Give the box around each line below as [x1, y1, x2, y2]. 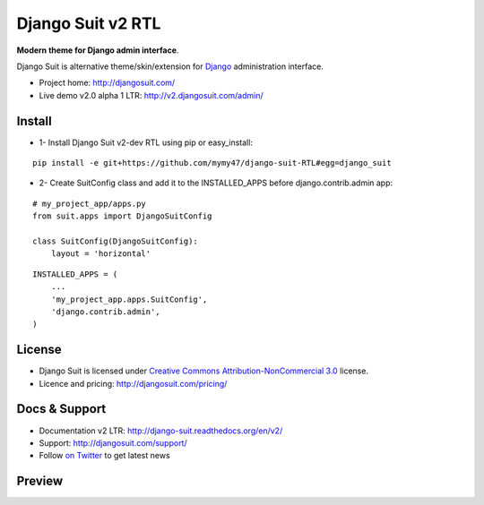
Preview [16, 474, 64, 489]
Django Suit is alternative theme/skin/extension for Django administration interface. [16, 61, 324, 72]
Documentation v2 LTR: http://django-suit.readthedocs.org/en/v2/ [39, 425, 283, 436]
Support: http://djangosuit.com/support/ [39, 437, 187, 448]
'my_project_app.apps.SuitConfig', [50, 294, 208, 304]
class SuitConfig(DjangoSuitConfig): [32, 235, 199, 246]
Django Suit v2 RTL [16, 13, 161, 33]
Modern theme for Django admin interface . [16, 45, 179, 56]
